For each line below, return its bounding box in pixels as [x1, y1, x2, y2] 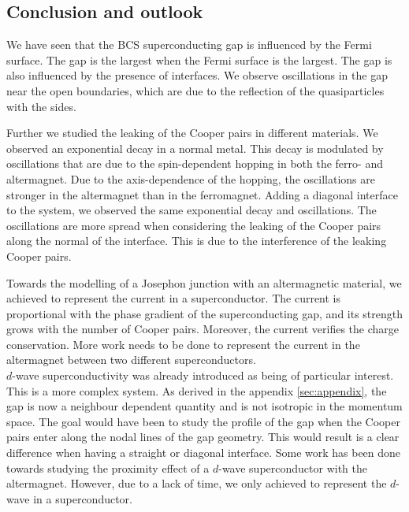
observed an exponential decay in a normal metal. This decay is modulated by [6, 139, 384, 156]
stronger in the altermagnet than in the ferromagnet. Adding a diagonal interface [6, 186, 398, 202]
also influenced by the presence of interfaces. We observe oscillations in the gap [6, 67, 388, 83]
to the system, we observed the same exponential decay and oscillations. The [6, 202, 377, 218]
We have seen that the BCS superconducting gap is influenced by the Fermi [6, 36, 372, 53]
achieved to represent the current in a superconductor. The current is [6, 290, 341, 306]
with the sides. [6, 98, 76, 114]
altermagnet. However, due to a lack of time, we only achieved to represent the [6, 475, 387, 492]
